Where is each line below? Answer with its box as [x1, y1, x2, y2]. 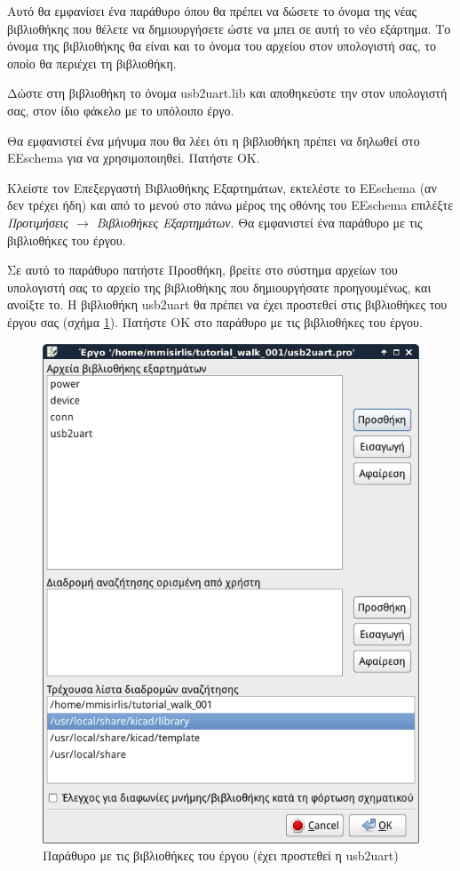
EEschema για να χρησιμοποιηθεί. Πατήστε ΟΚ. [7, 148, 260, 167]
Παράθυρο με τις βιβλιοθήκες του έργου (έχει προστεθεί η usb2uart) [43, 846, 399, 865]
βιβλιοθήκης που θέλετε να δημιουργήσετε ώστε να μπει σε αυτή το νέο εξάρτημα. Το [7, 19, 451, 37]
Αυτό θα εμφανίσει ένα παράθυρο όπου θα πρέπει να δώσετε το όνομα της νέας [7, 2, 417, 20]
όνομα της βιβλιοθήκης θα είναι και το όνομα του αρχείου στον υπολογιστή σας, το [7, 36, 436, 55]
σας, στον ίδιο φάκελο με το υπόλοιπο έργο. [7, 100, 234, 119]
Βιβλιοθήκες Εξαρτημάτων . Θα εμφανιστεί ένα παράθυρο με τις [96, 212, 423, 231]
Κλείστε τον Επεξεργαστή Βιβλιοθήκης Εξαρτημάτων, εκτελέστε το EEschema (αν [7, 178, 437, 196]
